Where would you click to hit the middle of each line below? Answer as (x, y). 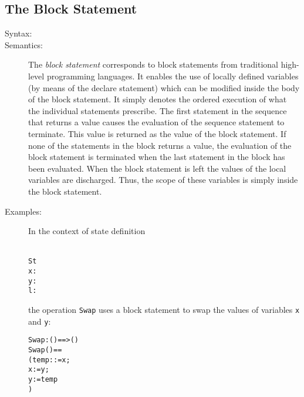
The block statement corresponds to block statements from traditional (153, 64)
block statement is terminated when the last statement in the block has (157, 157)
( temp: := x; (49, 360)
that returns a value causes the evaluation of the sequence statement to (156, 122)
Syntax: (18, 33)
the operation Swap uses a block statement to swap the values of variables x (164, 309)
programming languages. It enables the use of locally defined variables (173, 76)
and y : (40, 321)
